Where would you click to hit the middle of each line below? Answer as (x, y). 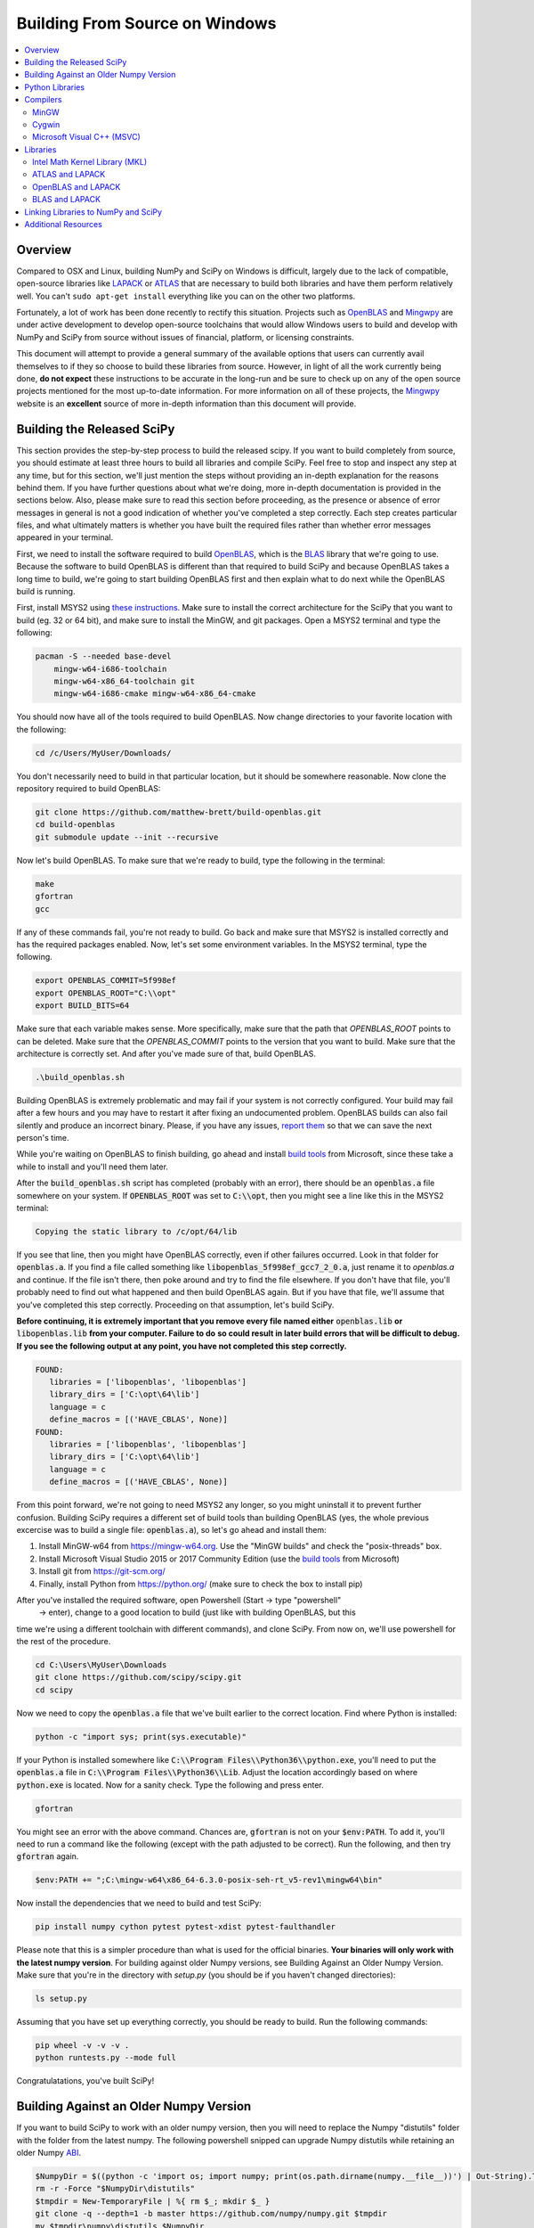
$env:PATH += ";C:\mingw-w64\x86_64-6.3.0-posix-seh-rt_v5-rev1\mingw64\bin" (209, 1880)
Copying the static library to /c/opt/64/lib (136, 1231)
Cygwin (46, 124)
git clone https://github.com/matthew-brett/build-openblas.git (178, 812)
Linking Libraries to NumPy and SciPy (93, 212)
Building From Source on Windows (146, 23)
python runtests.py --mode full (106, 2058)
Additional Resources (63, 225)
